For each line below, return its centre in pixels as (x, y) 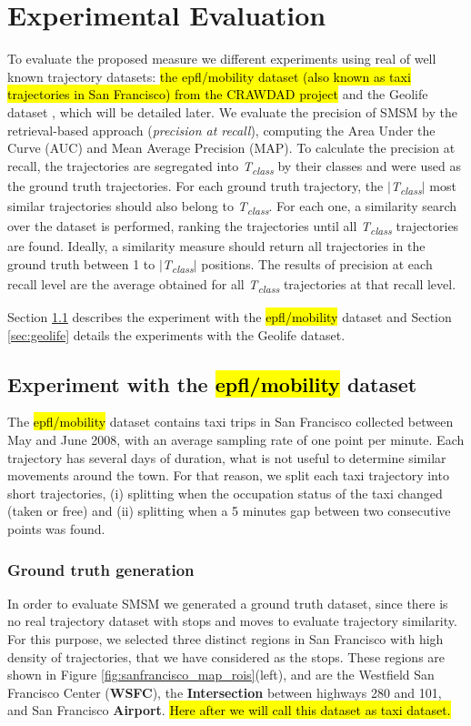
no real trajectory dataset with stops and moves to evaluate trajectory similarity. (232, 621)
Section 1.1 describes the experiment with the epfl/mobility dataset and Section (230, 317)
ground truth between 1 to (81, 263)
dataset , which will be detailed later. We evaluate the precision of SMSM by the (232, 111)
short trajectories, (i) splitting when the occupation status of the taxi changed (225, 493)
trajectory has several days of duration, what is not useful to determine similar (227, 457)
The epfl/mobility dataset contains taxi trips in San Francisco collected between (230, 422)
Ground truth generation (101, 569)
